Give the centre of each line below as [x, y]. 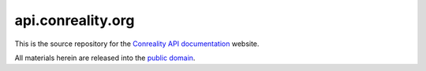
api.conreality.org [75, 20]
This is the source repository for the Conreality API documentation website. [137, 44]
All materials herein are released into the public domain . [105, 58]
